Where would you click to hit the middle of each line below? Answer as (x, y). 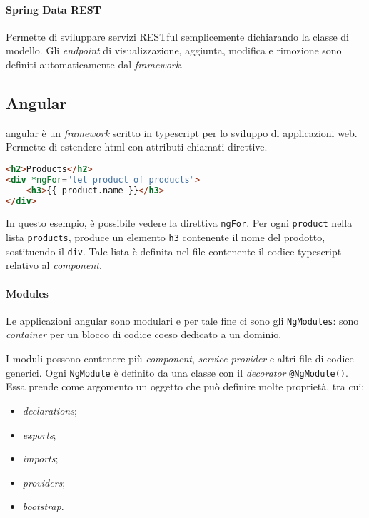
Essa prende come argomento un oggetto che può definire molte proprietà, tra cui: (185, 386)
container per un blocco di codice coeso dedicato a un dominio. (144, 334)
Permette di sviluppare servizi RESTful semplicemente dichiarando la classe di (177, 36)
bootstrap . (43, 506)
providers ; (44, 482)
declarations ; (50, 410)
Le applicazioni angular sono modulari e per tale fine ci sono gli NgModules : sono (182, 320)
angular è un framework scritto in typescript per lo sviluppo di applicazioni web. (182, 132)
